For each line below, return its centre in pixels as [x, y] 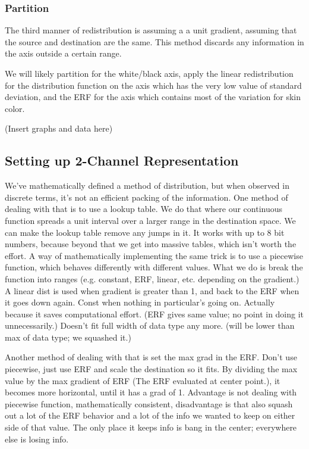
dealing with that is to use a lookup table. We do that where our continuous [144, 209]
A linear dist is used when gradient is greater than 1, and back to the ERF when [152, 290]
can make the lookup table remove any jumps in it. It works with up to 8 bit [145, 232]
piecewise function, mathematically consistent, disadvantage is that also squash [149, 403]
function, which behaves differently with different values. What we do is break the [154, 267]
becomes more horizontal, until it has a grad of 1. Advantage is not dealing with [151, 392]
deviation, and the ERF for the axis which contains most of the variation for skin [153, 97]
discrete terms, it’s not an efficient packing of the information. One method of [146, 197]
